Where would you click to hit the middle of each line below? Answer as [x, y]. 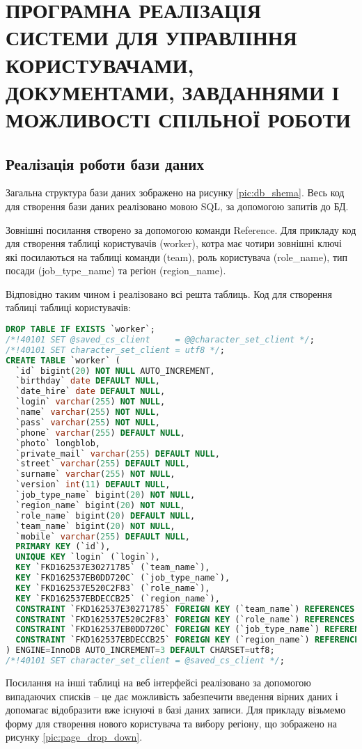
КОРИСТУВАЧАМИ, [100, 64]
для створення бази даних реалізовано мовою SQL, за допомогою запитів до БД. [177, 206]
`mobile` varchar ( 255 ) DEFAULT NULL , [103, 536]
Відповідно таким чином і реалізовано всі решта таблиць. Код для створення [169, 293]
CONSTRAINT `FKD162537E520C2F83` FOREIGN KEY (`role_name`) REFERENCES [185, 619]
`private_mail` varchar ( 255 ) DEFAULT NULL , [118, 454]
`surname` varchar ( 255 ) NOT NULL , [95, 474]
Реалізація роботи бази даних [105, 163]
